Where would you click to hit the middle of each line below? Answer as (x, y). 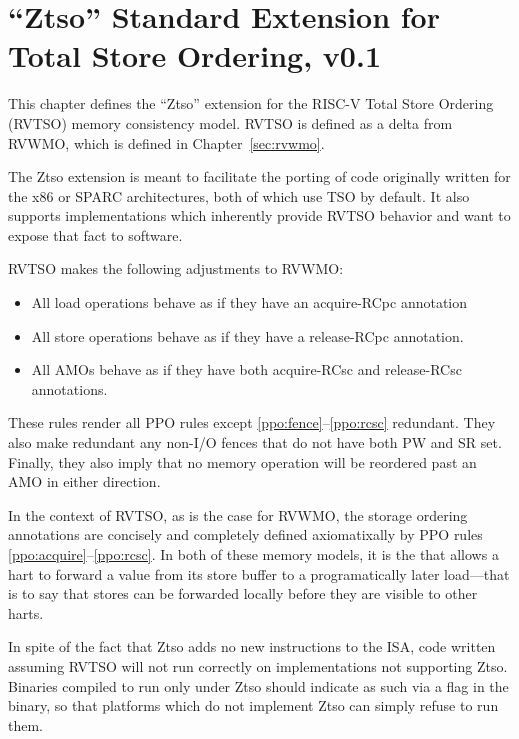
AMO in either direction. (84, 481)
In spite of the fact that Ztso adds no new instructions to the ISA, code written (252, 646)
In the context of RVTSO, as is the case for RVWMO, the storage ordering (238, 514)
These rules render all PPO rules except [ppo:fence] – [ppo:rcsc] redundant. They (252, 422)
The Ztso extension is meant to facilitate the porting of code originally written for (259, 176)
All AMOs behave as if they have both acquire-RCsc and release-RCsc (246, 369)
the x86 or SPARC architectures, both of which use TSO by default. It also (239, 195)
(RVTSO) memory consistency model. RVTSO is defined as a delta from (230, 122)
